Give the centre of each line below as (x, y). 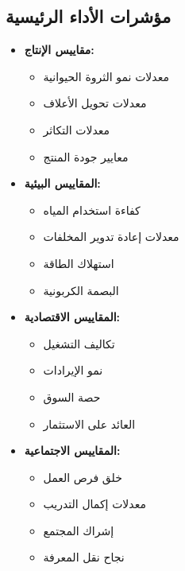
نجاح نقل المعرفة (84, 557)
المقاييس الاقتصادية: (72, 317)
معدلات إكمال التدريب (94, 504)
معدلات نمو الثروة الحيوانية (106, 76)
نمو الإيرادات (73, 370)
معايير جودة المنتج (86, 156)
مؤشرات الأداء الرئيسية (89, 16)
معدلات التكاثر (77, 129)
